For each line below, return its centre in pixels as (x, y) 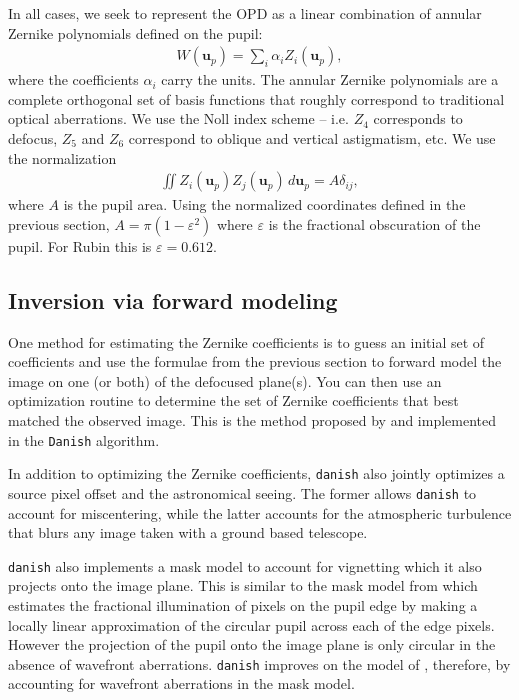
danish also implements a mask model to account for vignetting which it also (245, 565)
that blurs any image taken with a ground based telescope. (188, 532)
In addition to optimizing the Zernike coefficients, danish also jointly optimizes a (256, 473)
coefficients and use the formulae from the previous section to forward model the (255, 361)
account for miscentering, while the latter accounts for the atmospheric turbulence (260, 512)
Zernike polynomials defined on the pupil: (135, 32)
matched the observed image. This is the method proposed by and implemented (252, 419)
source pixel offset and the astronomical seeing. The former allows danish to (242, 492)
